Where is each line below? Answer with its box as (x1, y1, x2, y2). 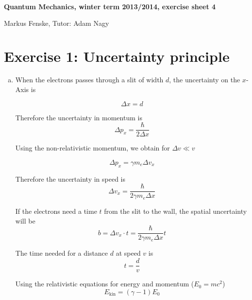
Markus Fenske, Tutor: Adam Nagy (4, 18, 109, 28)
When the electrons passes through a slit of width (15, 75, 164, 85)
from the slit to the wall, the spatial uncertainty (104, 206, 247, 216)
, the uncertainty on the (169, 75, 240, 85)
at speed (116, 248, 141, 258)
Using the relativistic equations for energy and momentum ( (15, 279, 194, 289)
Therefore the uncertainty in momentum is (15, 112, 142, 122)
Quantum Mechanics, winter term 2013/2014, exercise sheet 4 (4, 1, 216, 11)
